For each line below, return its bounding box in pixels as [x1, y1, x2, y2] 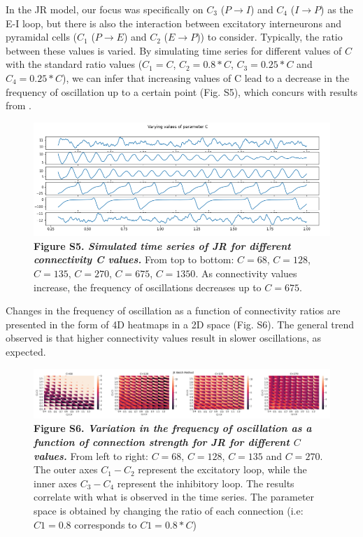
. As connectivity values [195, 265, 297, 280]
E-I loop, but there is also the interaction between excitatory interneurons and [6, 15, 342, 30]
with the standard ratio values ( [6, 57, 143, 71]
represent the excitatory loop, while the [138, 462, 307, 477]
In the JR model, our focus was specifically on [6, 2, 204, 16]
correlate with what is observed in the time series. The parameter [34, 489, 315, 504]
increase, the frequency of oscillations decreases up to [34, 279, 262, 294]
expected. [6, 344, 46, 358]
